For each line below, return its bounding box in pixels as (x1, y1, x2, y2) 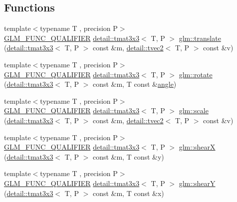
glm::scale (179, 105, 209, 116)
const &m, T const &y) (92, 151, 164, 162)
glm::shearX (179, 142, 216, 152)
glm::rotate (179, 69, 213, 79)
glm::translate (179, 32, 221, 43)
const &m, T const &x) (92, 188, 164, 198)
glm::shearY (179, 178, 216, 188)
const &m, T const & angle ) (92, 79, 177, 89)
